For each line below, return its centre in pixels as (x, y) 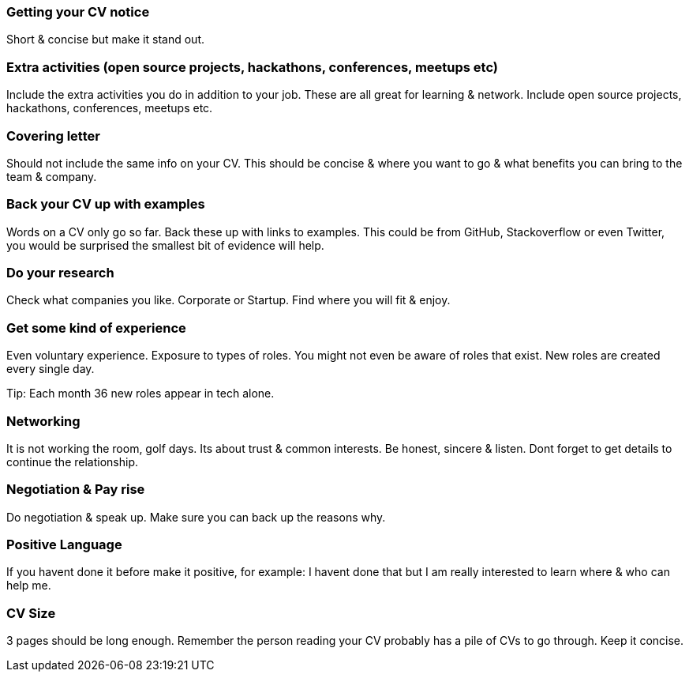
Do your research (60, 273)
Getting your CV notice (78, 12)
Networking (43, 421)
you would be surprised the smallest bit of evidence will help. (165, 245)
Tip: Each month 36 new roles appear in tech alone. (140, 394)
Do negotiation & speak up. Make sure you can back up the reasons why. (196, 517)
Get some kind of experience (96, 328)
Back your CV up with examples (106, 204)
